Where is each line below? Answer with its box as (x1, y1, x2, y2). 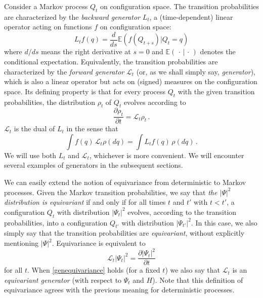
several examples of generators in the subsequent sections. (4, 160, 183, 170)
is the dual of (14, 123, 55, 134)
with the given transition (178, 86, 255, 96)
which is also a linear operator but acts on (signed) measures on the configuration (4, 76, 257, 87)
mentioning (4, 238, 39, 248)
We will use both (4, 150, 57, 160)
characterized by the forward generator (4, 66, 124, 77)
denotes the (200, 46, 236, 57)
